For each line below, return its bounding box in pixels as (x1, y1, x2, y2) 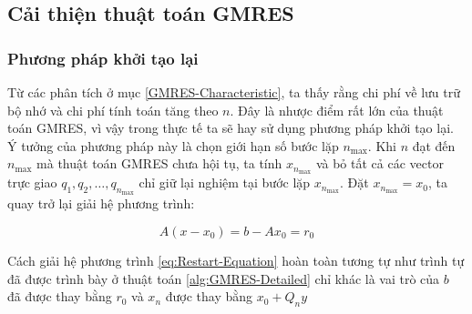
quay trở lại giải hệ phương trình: (7, 194, 195, 213)
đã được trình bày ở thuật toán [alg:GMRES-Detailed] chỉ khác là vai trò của (7, 268, 440, 288)
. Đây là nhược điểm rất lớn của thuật (230, 100, 444, 119)
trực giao (7, 173, 57, 192)
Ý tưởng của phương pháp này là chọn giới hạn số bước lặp (7, 136, 339, 155)
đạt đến (412, 136, 456, 155)
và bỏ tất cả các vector (315, 154, 444, 173)
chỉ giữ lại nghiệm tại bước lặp (139, 173, 311, 192)
